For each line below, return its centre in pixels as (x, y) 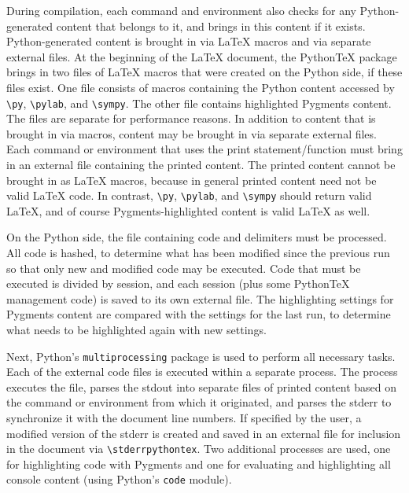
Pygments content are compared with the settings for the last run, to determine (199, 314)
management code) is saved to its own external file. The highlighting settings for (200, 298)
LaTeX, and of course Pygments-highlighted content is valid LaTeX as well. (188, 210)
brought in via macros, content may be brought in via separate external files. (192, 133)
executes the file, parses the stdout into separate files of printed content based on (202, 386)
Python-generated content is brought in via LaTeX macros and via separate (189, 41)
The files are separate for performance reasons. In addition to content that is (191, 118)
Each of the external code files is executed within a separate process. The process (202, 372)
